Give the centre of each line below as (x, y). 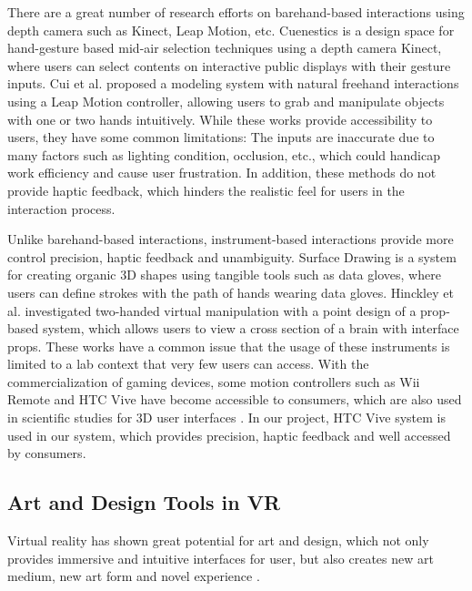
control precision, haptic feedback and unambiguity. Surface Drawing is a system (232, 256)
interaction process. (61, 208)
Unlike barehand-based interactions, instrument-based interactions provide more (231, 239)
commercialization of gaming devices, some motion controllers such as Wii (214, 381)
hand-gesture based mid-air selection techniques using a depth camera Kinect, (225, 48)
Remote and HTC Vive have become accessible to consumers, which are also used (235, 399)
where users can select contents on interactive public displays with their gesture (229, 65)
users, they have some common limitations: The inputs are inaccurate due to (221, 137)
